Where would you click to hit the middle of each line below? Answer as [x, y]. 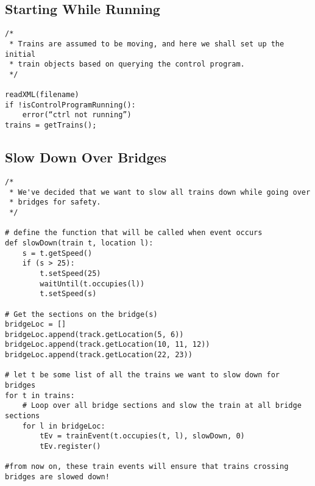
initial [20, 54]
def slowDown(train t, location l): [79, 243]
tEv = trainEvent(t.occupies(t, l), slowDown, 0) [142, 436]
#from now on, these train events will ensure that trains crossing [147, 467]
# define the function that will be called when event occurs [134, 233]
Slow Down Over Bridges [86, 157]
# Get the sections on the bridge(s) [81, 314]
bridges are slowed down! [57, 477]
